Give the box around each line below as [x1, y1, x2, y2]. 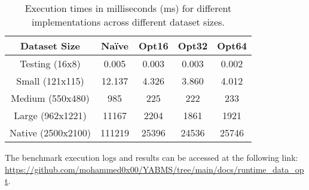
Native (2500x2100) [10, 126, 91, 139]
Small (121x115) [16, 74, 84, 88]
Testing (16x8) [20, 57, 81, 70]
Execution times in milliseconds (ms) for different [25, 1, 232, 15]
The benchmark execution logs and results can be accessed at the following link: [5, 151, 298, 163]
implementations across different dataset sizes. [32, 15, 225, 29]
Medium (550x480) [11, 91, 90, 105]
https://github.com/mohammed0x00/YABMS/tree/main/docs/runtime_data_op [5, 163, 304, 175]
